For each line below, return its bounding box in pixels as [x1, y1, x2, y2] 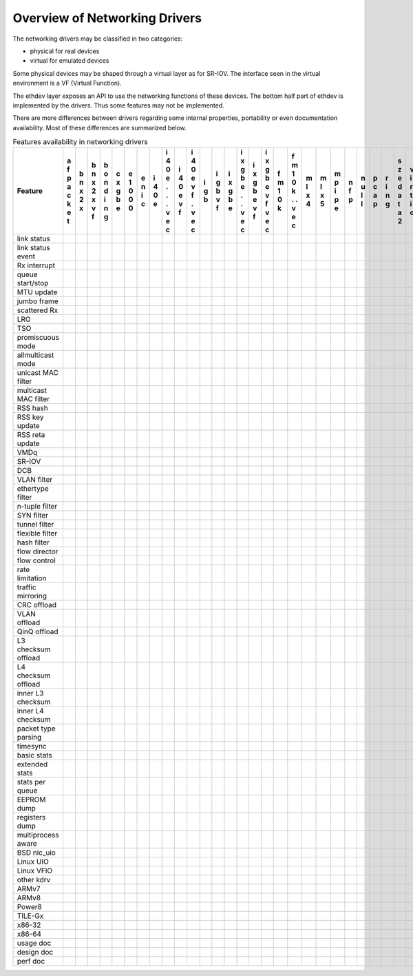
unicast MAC [17, 368, 59, 378]
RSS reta [17, 430, 45, 440]
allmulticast [17, 350, 54, 360]
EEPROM [17, 795, 46, 804]
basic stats [17, 751, 52, 760]
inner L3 [17, 689, 44, 698]
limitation [17, 573, 47, 583]
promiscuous [17, 333, 60, 343]
